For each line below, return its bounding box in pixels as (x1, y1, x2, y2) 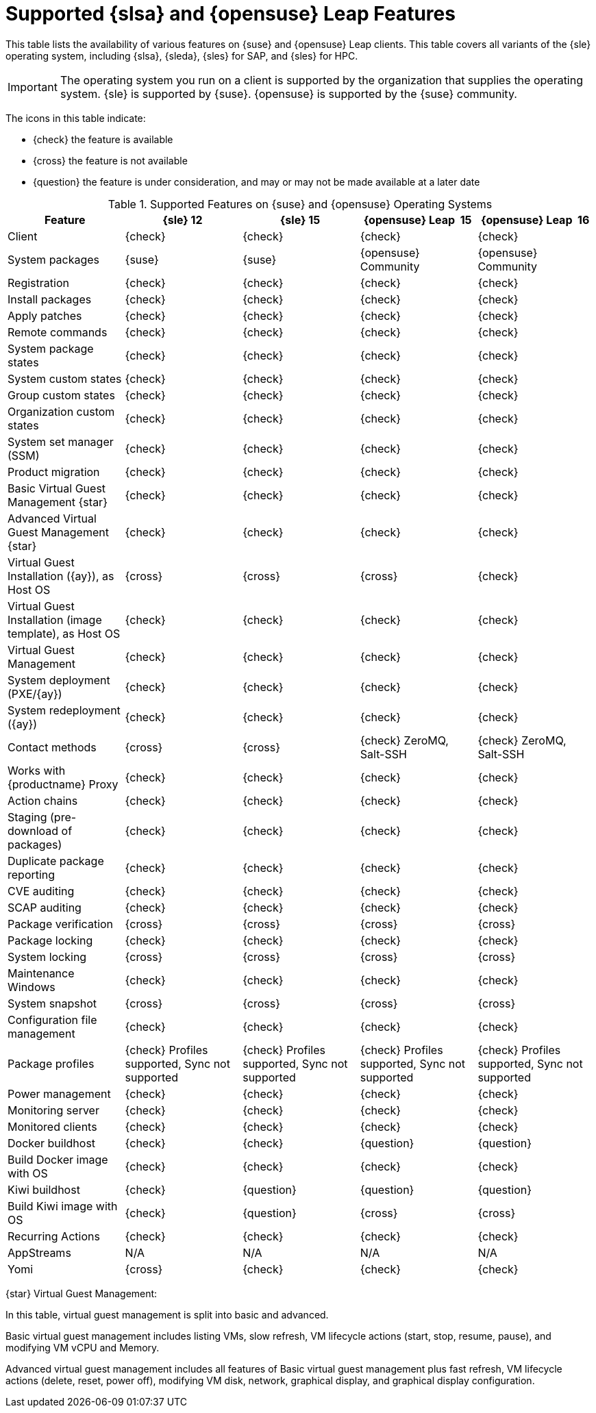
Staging (8, 810, 47, 824)
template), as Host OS (8, 626, 121, 640)
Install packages (8, 292, 92, 306)
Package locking (8, 933, 93, 947)
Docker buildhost (8, 1136, 96, 1150)
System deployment (8, 673, 110, 687)
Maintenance (8, 966, 75, 980)
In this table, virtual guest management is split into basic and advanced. (5, 1308, 329, 1321)
